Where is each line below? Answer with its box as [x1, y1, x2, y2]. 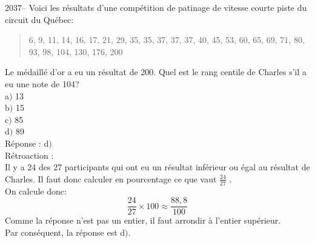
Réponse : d [5, 136, 49, 149]
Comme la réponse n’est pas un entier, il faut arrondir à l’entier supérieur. [5, 214, 281, 227]
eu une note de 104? [5, 77, 79, 90]
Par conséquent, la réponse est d [5, 225, 125, 238]
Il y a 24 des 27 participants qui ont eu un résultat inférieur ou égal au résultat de [5, 161, 310, 173]
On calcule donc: [5, 184, 67, 197]
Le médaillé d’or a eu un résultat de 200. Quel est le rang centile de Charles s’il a [5, 65, 307, 78]
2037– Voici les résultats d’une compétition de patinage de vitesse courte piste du [5, 1, 307, 13]
